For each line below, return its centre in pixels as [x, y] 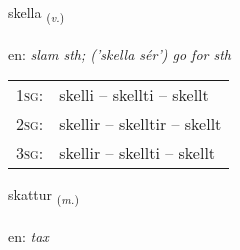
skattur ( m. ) [43, 196]
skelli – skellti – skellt [134, 95]
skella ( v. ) [36, 13]
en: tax [28, 236]
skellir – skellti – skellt [137, 153]
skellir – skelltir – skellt [140, 124]
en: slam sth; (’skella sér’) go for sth [119, 53]
